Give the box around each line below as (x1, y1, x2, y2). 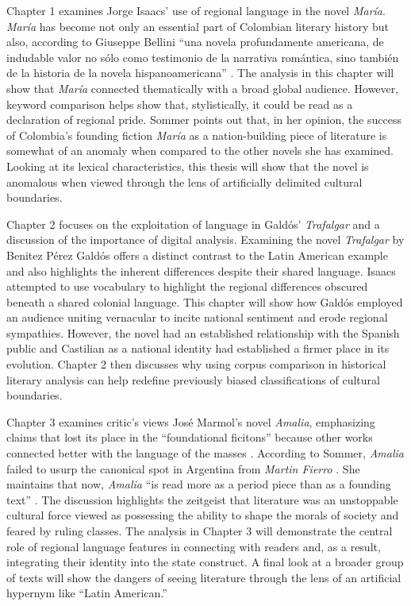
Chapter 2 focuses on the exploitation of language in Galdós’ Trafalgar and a (6, 215, 380, 232)
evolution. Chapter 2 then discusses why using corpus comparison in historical (6, 356, 386, 372)
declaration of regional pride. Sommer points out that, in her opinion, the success (6, 111, 401, 128)
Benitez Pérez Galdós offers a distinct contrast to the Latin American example (6, 246, 388, 263)
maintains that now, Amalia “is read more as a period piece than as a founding (6, 476, 391, 492)
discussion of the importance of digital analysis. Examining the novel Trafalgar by (6, 231, 405, 248)
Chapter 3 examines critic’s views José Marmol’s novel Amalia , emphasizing (6, 413, 375, 430)
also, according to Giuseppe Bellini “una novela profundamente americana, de (6, 33, 384, 50)
